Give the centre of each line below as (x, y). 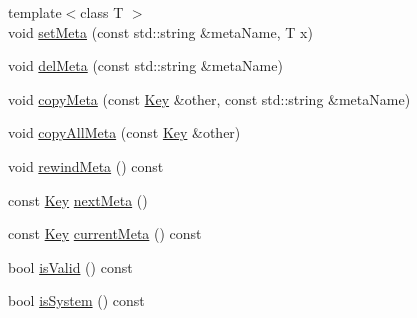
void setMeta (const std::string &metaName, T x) (160, 31)
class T (102, 12)
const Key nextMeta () (78, 199)
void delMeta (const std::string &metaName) (145, 65)
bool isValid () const (70, 266)
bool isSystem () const (76, 300)
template (35, 12)
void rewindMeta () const (86, 165)
